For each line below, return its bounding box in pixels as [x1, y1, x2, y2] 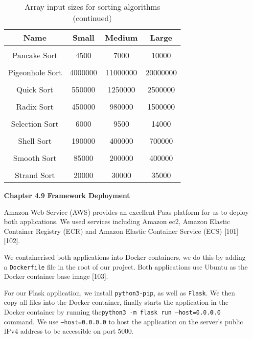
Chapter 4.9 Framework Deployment [4, 190, 130, 200]
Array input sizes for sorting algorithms [24, 1, 161, 12]
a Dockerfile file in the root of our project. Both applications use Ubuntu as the [4, 261, 248, 271]
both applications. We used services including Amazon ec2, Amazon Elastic [4, 216, 230, 226]
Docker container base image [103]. [4, 271, 108, 281]
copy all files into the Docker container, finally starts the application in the [4, 297, 229, 307]
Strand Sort [15, 169, 55, 181]
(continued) [72, 12, 112, 23]
